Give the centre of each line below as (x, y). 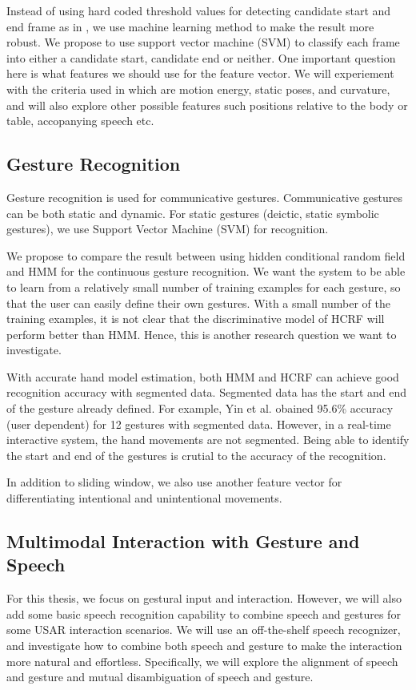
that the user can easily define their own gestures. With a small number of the (199, 303)
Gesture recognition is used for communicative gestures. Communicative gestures (205, 197)
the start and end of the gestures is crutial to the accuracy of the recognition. (196, 455)
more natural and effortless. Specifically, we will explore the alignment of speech (202, 661)
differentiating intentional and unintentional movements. (144, 498)
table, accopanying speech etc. (80, 121)
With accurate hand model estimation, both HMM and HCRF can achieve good (203, 376)
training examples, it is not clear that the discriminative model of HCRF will (196, 319)
